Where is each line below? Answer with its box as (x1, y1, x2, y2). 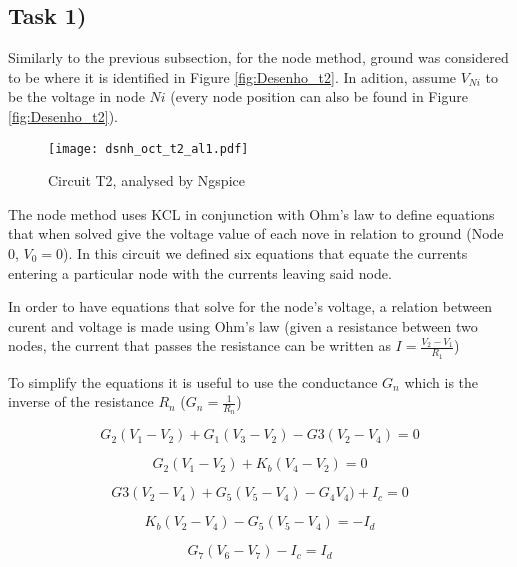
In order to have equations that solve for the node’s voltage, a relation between (8, 296, 493, 317)
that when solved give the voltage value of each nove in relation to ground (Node (8, 223, 504, 244)
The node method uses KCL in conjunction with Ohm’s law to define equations (8, 203, 495, 224)
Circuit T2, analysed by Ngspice (48, 170, 245, 191)
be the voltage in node (8, 86, 145, 107)
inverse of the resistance (8, 391, 154, 412)
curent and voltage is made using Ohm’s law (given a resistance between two (8, 315, 478, 336)
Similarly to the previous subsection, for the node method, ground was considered (8, 47, 509, 68)
